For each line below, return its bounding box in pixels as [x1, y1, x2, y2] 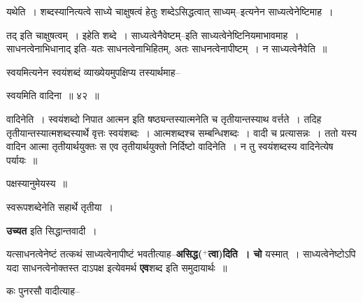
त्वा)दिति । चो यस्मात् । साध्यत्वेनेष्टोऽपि [208, 246, 356, 261]
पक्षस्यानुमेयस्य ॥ [6, 176, 67, 191]
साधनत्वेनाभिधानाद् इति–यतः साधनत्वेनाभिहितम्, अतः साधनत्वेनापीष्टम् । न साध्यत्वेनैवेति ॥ [6, 41, 327, 56]
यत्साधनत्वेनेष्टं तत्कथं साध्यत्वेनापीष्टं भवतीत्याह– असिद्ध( [6, 246, 203, 261]
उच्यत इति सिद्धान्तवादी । [6, 223, 97, 237]
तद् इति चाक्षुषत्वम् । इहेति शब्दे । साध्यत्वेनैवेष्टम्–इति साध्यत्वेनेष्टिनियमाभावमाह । [6, 27, 299, 42]
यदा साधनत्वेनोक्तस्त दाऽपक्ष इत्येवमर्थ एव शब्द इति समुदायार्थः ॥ [6, 260, 227, 274]
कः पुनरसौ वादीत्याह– [6, 283, 80, 298]
